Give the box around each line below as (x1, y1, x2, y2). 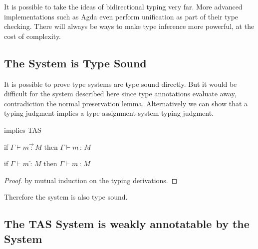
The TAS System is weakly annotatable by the (4, 216, 250, 232)
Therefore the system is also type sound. (4, 192, 128, 202)
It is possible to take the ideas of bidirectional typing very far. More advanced (4, 1, 243, 11)
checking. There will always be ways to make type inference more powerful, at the (4, 21, 255, 31)
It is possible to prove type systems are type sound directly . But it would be (4, 78, 237, 89)
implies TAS (4, 124, 41, 135)
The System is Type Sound (4, 55, 147, 70)
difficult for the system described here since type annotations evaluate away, (4, 88, 237, 99)
